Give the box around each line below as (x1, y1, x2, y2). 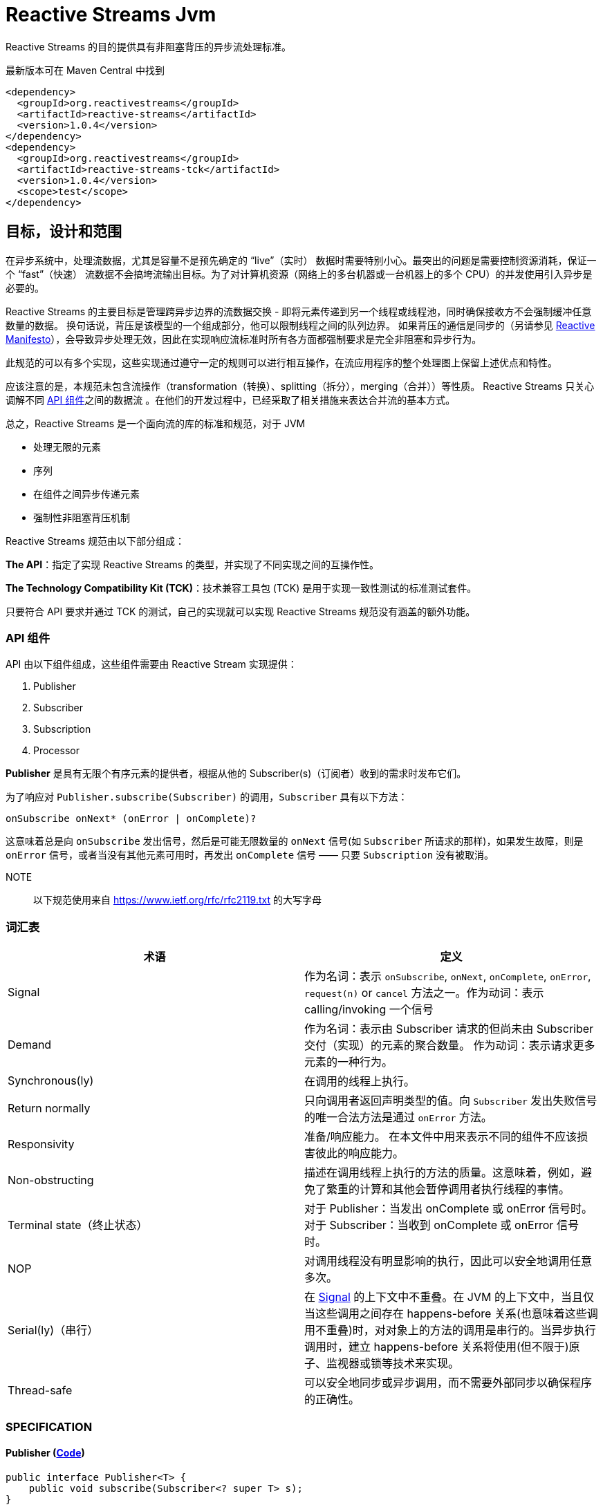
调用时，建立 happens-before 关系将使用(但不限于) (304, 1340, 569, 1354)
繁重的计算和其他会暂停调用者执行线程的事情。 (326, 1182, 570, 1197)
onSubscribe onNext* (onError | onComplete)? (6, 813, 257, 825)
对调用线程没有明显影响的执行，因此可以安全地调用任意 (304, 1254, 593, 1269)
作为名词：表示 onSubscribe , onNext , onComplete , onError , (304, 969, 591, 984)
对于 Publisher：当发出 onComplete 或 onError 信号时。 (304, 1201, 593, 1216)
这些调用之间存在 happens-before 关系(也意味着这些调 (315, 1307, 598, 1321)
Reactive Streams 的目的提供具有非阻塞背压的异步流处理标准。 (6, 40, 291, 53)
